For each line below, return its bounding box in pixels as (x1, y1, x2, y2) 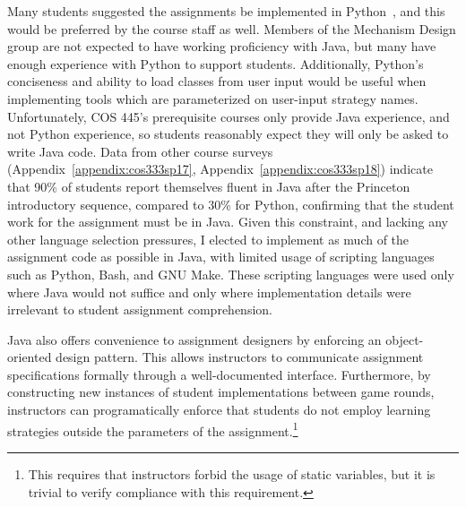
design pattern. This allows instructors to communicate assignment (56, 348, 424, 366)
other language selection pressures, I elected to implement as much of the (7, 229, 410, 248)
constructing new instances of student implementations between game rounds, (7, 382, 435, 401)
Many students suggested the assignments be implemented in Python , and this (7, 2, 445, 20)
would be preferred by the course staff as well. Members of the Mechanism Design (7, 19, 456, 38)
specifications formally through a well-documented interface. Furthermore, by (7, 365, 431, 383)
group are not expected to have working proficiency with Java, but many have (7, 37, 436, 56)
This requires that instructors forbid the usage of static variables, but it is (28, 464, 436, 483)
